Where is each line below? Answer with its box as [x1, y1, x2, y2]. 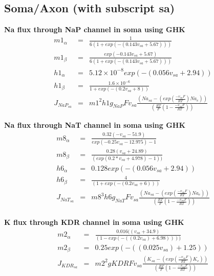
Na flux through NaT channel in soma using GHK [4, 119, 186, 130]
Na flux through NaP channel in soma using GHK [4, 24, 185, 35]
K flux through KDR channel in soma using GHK [4, 217, 184, 227]
